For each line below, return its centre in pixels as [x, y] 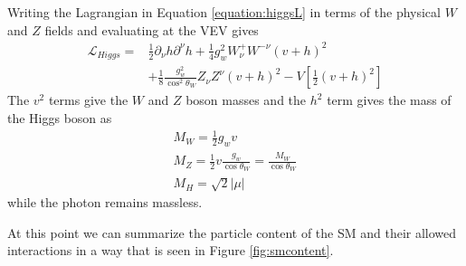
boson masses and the [246, 100]
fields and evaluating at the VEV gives [152, 29]
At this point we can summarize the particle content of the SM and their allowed [232, 232]
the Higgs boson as [60, 117]
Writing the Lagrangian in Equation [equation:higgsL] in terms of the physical [224, 12]
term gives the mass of [389, 100]
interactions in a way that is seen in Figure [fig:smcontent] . [171, 250]
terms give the [88, 100]
